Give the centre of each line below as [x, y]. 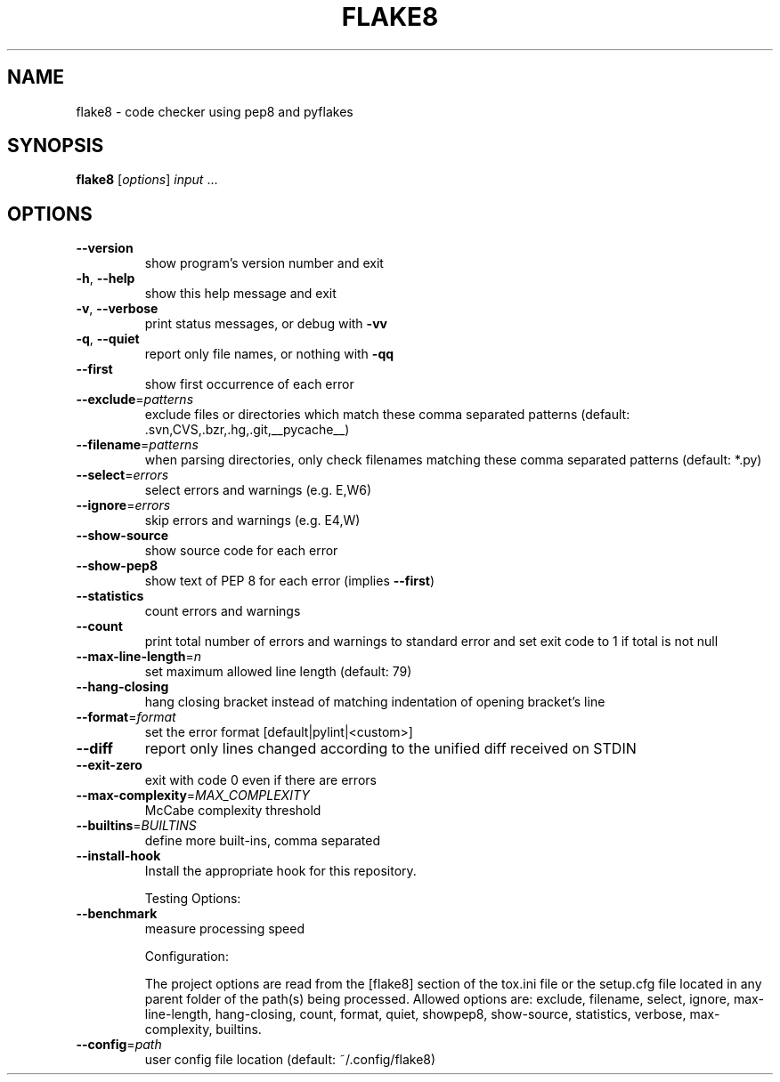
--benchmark [117, 914]
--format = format [126, 717]
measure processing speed [225, 929]
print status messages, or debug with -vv [266, 324]
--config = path [119, 1045]
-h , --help [106, 279]
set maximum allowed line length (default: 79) [278, 672]
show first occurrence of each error [249, 384]
